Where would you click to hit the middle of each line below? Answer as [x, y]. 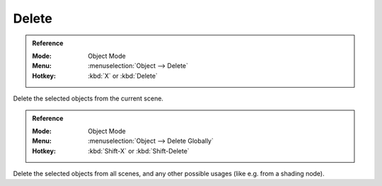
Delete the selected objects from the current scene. [88, 98]
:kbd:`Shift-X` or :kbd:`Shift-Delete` [139, 151]
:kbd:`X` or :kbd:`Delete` [123, 76]
